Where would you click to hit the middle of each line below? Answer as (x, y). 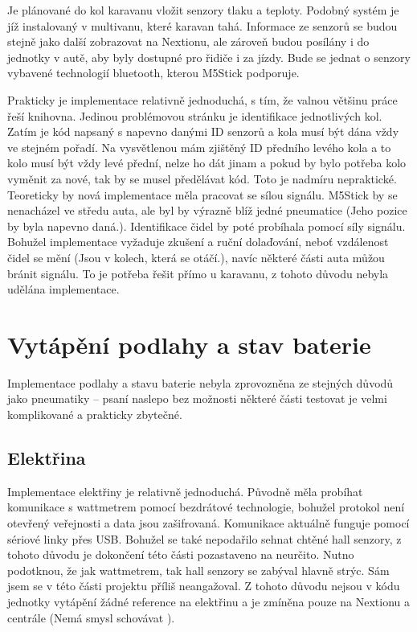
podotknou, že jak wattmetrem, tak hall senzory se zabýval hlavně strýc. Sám (198, 570)
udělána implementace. (63, 289)
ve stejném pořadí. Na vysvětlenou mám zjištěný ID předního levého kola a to (199, 147)
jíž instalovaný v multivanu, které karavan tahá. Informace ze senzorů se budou (202, 25)
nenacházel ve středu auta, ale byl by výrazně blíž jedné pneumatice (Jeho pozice (207, 210)
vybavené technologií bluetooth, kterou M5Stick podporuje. (153, 73)
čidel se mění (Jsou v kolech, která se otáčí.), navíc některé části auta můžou (196, 257)
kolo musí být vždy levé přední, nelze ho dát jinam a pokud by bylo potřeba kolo (207, 163)
